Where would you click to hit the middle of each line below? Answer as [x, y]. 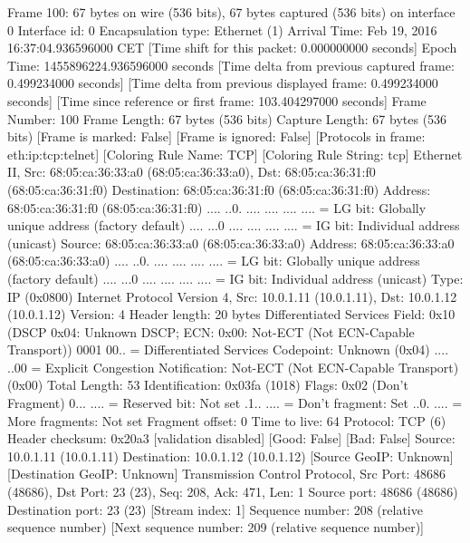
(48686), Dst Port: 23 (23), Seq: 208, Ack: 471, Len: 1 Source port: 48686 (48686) [233, 492]
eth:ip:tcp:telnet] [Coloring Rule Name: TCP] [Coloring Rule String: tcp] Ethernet [235, 154]
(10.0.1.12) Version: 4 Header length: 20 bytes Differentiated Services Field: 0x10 [231, 314]
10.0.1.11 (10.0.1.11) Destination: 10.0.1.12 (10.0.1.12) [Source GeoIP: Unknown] [230, 456]
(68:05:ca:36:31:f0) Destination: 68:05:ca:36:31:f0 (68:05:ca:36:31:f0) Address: [219, 189]
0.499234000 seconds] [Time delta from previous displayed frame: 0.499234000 [223, 83]
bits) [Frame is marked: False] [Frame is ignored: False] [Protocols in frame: [216, 136]
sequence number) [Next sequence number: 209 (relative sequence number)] [216, 527]
